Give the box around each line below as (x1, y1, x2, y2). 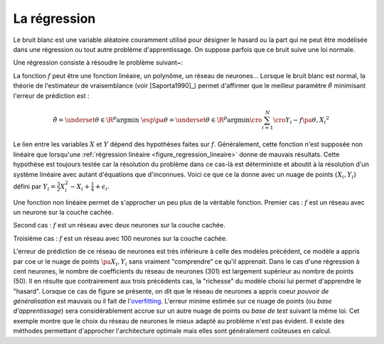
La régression (13, 11, 96, 26)
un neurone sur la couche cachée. (13, 208, 114, 216)
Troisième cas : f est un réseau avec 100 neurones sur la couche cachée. (13, 234, 228, 242)
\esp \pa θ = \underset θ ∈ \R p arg (141, 114, 238, 124)
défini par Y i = (13, 182, 56, 192)
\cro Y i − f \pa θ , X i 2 (272, 114, 330, 126)
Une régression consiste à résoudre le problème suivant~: (13, 58, 183, 67)
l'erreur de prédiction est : (13, 91, 90, 100)
